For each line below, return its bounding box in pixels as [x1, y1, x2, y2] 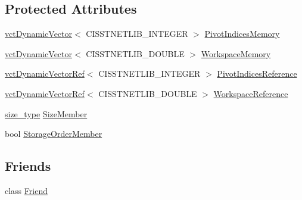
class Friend [5, 184, 48, 196]
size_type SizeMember [5, 107, 88, 120]
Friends [5, 157, 51, 175]
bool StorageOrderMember [5, 127, 102, 140]
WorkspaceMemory [201, 47, 271, 60]
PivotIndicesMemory [204, 27, 280, 40]
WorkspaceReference [213, 87, 288, 99]
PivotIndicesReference [217, 67, 297, 80]
